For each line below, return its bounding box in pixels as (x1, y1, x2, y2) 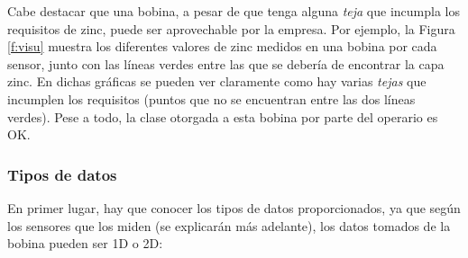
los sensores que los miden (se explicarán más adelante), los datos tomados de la (7, 216, 451, 235)
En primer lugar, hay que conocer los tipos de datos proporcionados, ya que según (7, 198, 461, 217)
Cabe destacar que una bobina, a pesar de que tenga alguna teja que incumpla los (7, 2, 460, 20)
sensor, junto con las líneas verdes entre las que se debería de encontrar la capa (7, 54, 445, 73)
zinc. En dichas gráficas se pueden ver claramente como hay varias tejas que (7, 72, 427, 91)
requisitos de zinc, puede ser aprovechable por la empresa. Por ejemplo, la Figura (7, 19, 455, 38)
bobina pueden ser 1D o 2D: (7, 234, 163, 253)
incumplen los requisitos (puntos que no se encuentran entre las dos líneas (7, 89, 416, 108)
